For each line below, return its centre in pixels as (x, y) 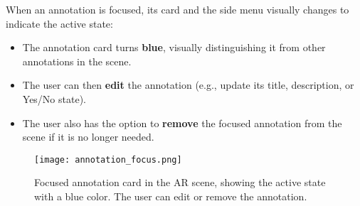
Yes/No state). (54, 98)
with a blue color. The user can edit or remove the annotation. (171, 196)
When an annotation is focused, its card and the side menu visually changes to (178, 9)
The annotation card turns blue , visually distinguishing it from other (174, 47)
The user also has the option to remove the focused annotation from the (182, 123)
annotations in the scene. (77, 61)
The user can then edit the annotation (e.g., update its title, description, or (188, 85)
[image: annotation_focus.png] (108, 159)
